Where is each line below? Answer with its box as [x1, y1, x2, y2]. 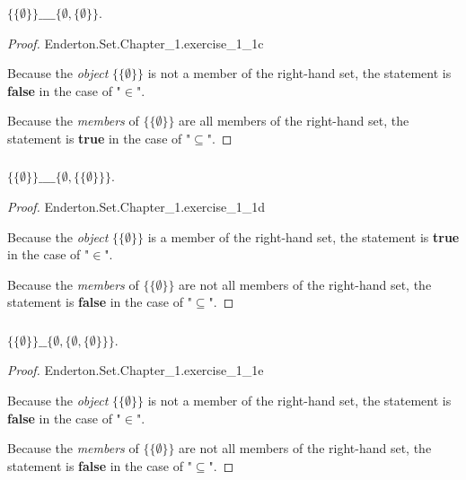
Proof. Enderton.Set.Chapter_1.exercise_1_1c [7, 33, 264, 52]
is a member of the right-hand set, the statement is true [147, 227, 460, 246]
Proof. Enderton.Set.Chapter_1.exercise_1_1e [7, 361, 264, 380]
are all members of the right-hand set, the [179, 111, 409, 130]
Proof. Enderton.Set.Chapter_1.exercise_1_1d [7, 197, 265, 215]
